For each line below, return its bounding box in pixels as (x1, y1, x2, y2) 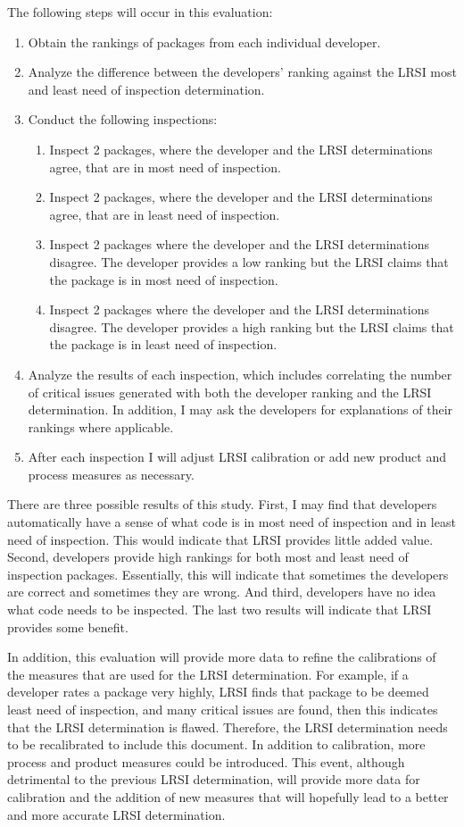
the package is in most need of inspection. (49, 270, 278, 288)
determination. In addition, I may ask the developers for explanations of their (28, 400, 453, 419)
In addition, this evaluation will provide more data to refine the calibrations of (7, 647, 436, 666)
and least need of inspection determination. (28, 79, 265, 98)
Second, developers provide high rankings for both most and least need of (7, 547, 409, 566)
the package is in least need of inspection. (49, 335, 278, 354)
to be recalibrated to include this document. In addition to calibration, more (7, 735, 426, 754)
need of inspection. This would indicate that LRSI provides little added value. (7, 530, 434, 548)
